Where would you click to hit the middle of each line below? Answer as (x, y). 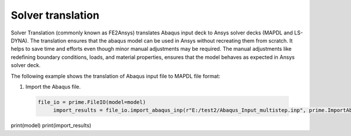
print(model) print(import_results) (51, 125)
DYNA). (20, 40)
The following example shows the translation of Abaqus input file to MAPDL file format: (116, 76)
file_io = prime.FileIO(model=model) (92, 102)
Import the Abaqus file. (53, 86)
